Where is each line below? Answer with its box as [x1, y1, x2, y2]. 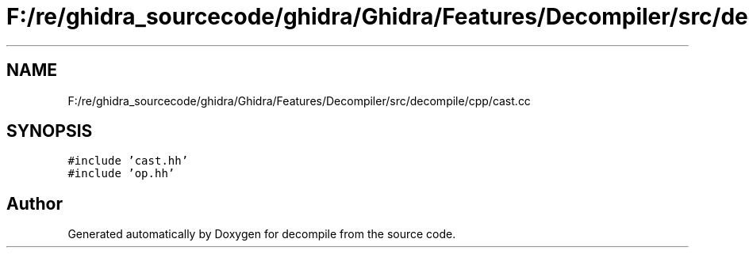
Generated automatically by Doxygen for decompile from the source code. [67, 227, 456, 241]
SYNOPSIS [6, 121, 93, 142]
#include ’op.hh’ [67, 167, 175, 180]
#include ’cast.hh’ [67, 154, 189, 168]
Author [6, 193, 63, 214]
